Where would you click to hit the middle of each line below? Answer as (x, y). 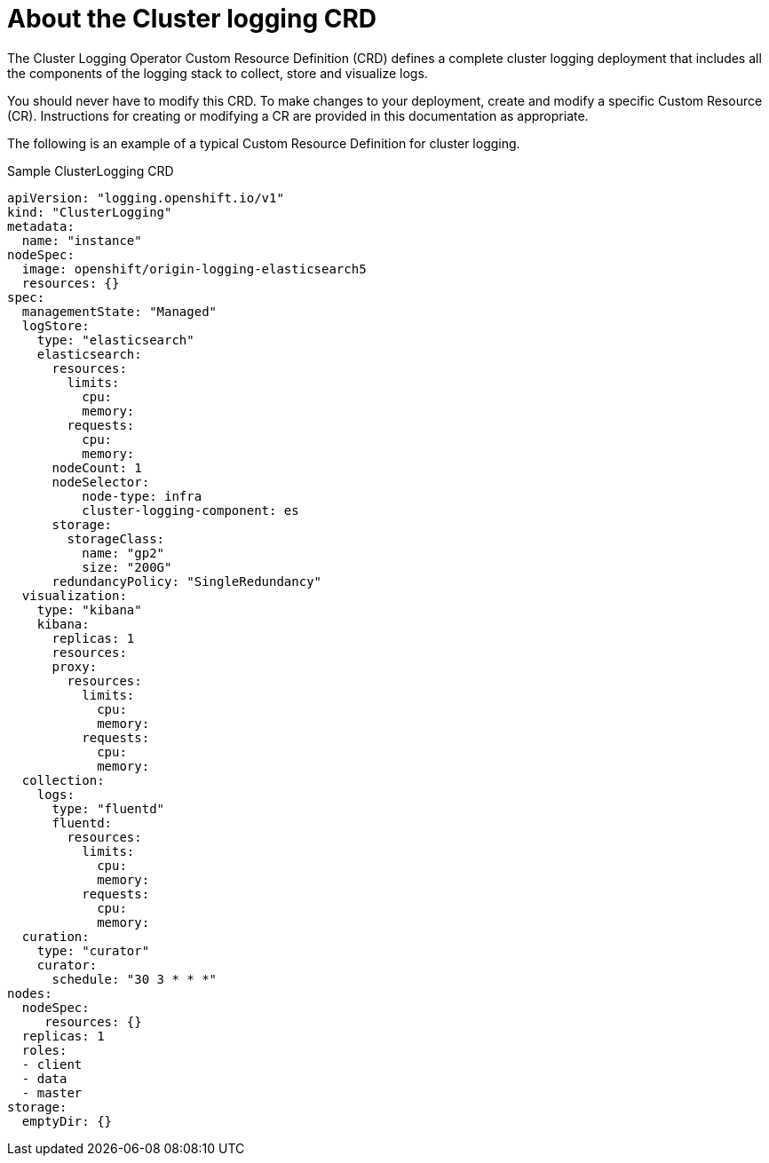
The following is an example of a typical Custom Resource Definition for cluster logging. (264, 143)
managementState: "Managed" (119, 311)
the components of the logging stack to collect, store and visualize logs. (218, 73)
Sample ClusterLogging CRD (91, 170)
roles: (44, 1050)
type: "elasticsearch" (115, 340)
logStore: (55, 325)
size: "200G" (127, 567)
